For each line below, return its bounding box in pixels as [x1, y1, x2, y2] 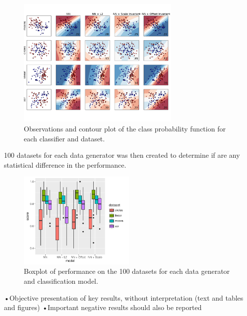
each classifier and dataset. [24, 133, 105, 143]
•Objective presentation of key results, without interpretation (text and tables [4, 292, 244, 303]
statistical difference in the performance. [4, 159, 126, 170]
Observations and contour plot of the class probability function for [24, 123, 226, 133]
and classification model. [24, 275, 98, 286]
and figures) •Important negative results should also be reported [4, 302, 202, 313]
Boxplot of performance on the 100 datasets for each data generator [24, 266, 230, 276]
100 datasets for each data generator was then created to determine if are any [4, 150, 240, 160]
